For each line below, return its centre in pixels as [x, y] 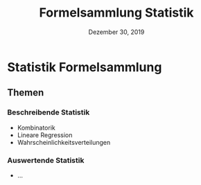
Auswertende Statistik [46, 160]
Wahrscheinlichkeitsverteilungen [64, 142]
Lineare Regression [45, 135]
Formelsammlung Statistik [116, 13]
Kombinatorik [36, 127]
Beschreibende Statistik [49, 112]
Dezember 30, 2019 [116, 32]
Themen [26, 92]
